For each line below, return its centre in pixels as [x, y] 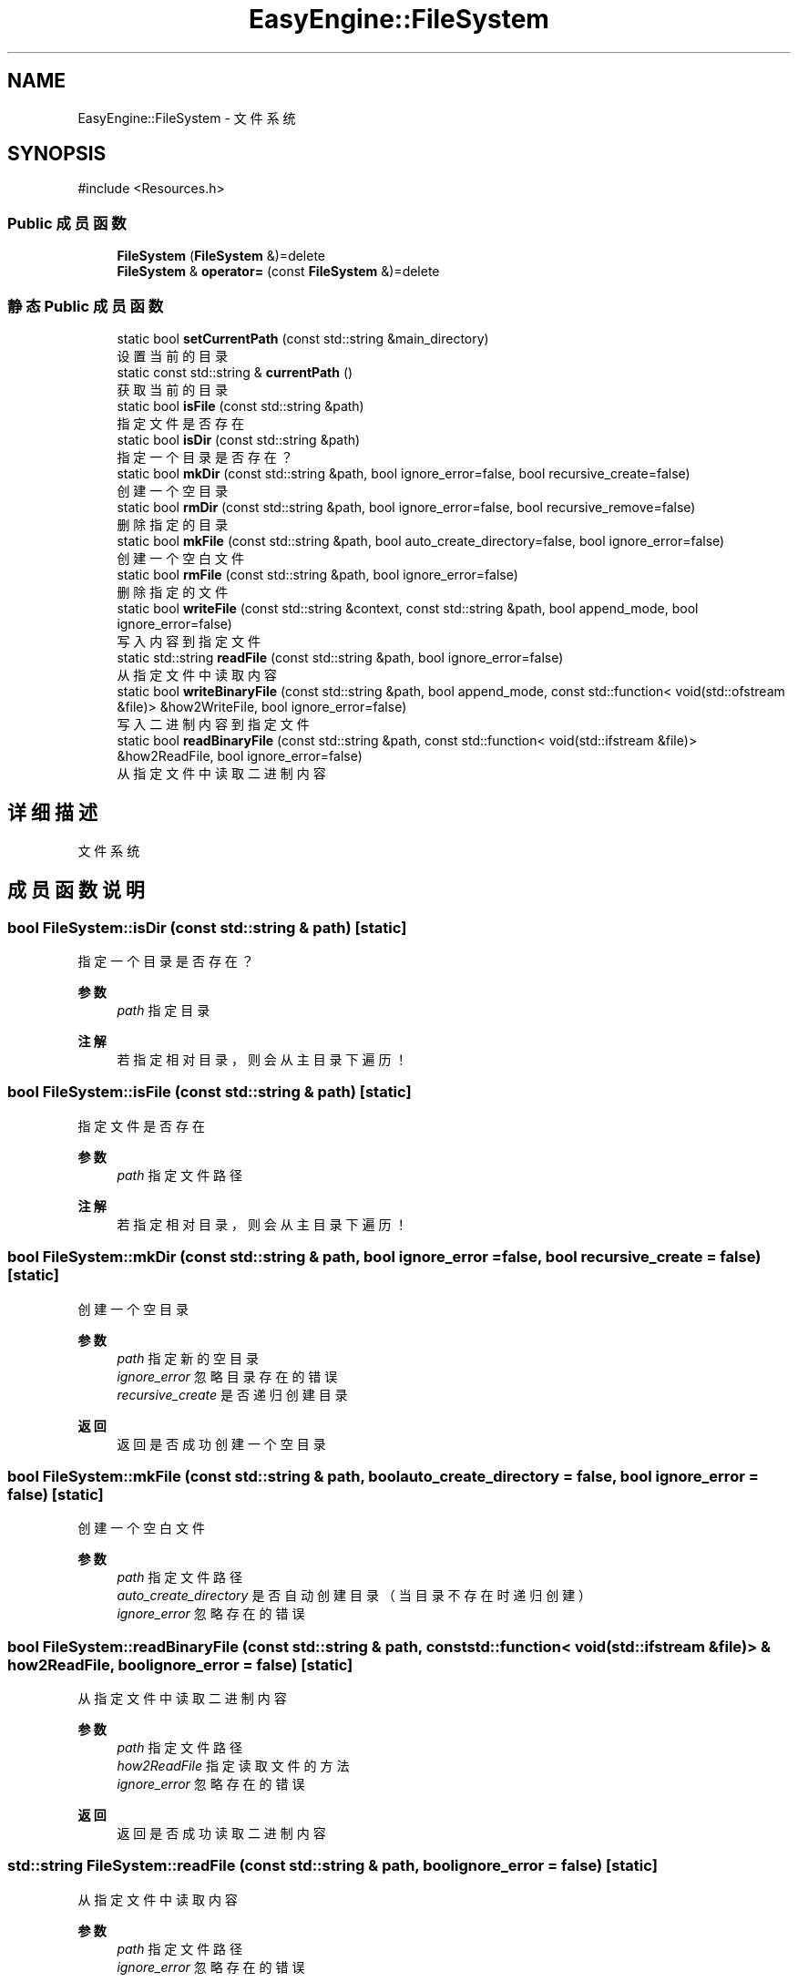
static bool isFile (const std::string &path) [240, 406]
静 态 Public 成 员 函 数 [85, 306]
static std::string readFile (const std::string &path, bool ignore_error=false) [340, 657]
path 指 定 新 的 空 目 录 [188, 1358]
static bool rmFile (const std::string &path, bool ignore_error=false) [317, 574]
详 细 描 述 [52, 813]
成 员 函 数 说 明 [76, 890]
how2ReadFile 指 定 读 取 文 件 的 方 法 [233, 1766]
